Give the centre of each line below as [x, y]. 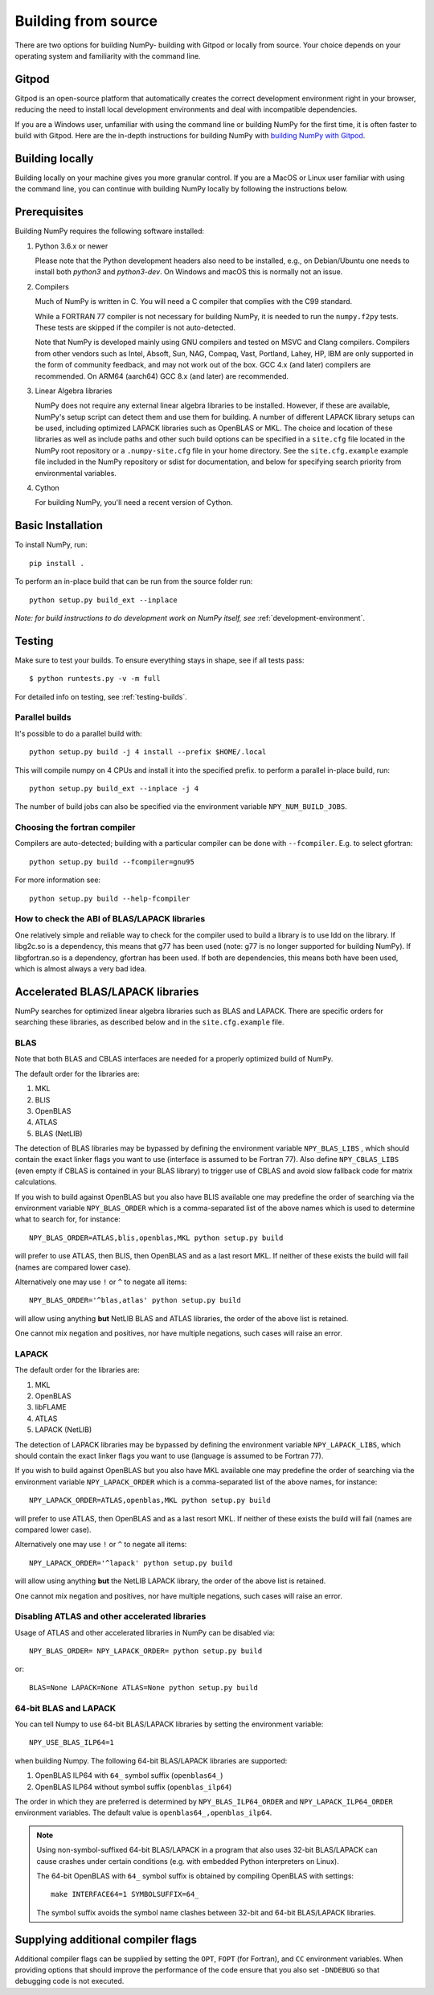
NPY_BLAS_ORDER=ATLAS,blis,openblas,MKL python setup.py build [156, 1238]
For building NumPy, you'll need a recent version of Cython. [134, 503]
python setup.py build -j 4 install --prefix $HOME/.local [148, 752]
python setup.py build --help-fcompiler [110, 898]
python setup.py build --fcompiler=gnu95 [112, 862]
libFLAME [51, 1407]
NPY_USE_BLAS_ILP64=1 [72, 1743]
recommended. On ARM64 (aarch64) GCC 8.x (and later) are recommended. [162, 376]
